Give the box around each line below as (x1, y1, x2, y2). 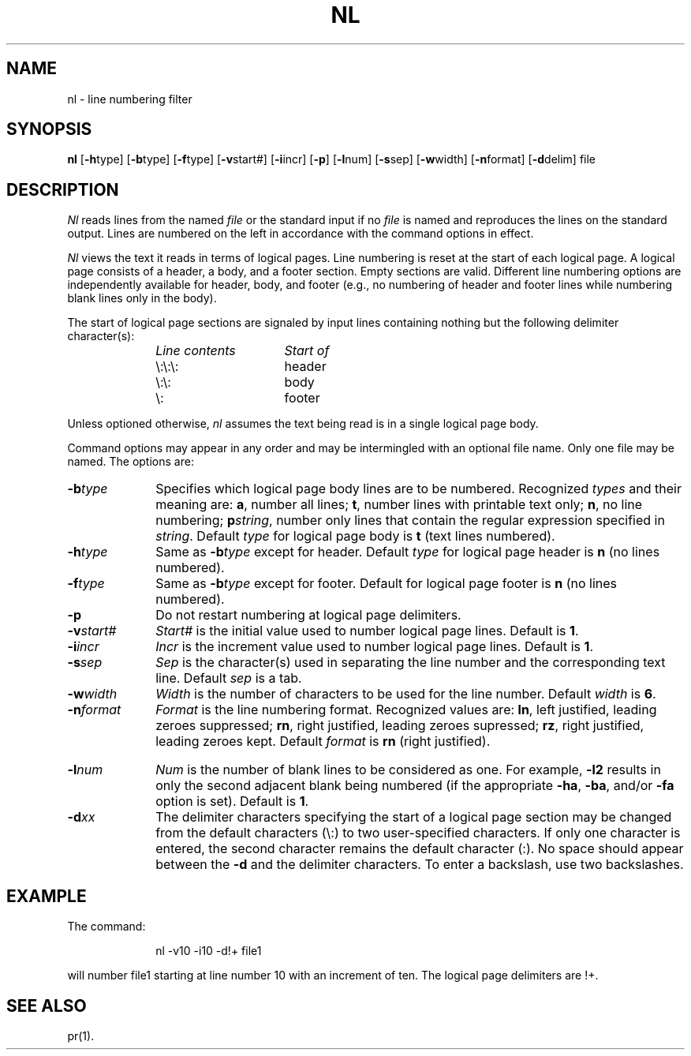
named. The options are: (67, 455, 194, 469)
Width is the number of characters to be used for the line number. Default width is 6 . (155, 686, 656, 702)
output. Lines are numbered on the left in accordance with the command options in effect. (67, 227, 534, 241)
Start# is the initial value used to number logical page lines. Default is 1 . (155, 623, 579, 639)
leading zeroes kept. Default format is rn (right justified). (155, 733, 491, 750)
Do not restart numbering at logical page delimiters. (155, 607, 461, 623)
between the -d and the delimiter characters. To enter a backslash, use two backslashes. (155, 856, 684, 873)
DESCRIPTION (6, 179, 119, 200)
